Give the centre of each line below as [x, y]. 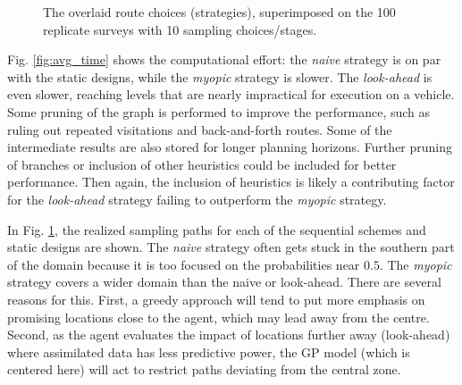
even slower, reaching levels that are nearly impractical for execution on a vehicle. [231, 94]
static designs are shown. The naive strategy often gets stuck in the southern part [231, 247]
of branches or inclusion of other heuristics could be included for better [202, 164]
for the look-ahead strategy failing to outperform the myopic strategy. [197, 199]
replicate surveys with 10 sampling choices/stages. [180, 29]
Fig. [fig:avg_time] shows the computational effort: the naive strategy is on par [224, 59]
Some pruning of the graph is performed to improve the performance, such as [219, 111]
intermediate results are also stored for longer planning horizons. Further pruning [230, 147]
